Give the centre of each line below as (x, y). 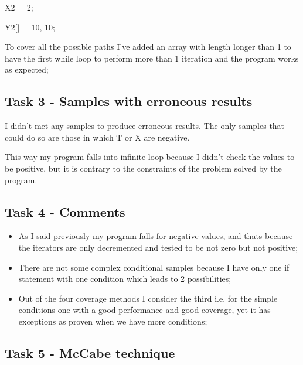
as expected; (27, 69)
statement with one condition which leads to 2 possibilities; (125, 279)
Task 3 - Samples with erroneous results (129, 101)
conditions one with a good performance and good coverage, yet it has (144, 310)
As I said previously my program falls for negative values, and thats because (156, 236)
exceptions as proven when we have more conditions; (113, 321)
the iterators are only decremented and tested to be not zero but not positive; (158, 247)
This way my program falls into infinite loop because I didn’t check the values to (150, 157)
